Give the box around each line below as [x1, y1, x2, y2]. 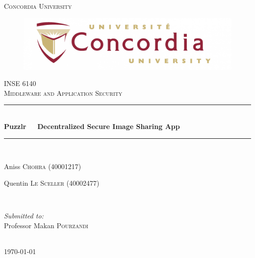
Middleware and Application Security [4, 87, 123, 98]
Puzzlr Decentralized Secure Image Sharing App [4, 121, 180, 131]
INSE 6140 [4, 78, 36, 88]
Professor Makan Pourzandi [4, 220, 88, 230]
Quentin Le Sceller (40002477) [4, 177, 100, 188]
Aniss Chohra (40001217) [4, 161, 81, 172]
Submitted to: [4, 210, 44, 220]
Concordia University [4, 1, 72, 11]
